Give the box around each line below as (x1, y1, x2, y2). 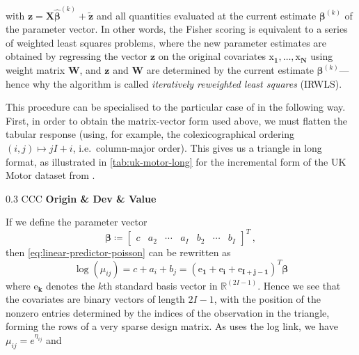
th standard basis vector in (103, 278, 218, 292)
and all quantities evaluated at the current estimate (96, 8, 317, 22)
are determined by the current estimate (146, 63, 314, 77)
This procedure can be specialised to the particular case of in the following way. (6, 100, 346, 114)
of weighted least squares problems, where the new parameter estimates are (6, 35, 327, 49)
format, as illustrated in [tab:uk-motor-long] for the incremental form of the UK (6, 154, 346, 168)
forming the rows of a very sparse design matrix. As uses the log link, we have (6, 319, 338, 333)
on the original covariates (158, 49, 266, 63)
